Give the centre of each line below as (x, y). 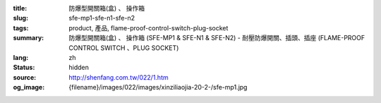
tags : (21, 28)
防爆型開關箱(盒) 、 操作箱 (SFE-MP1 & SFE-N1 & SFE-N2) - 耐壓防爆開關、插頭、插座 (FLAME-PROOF (217, 38)
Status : (24, 68)
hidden (79, 68)
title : (20, 8)
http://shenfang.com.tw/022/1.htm (119, 77)
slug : (20, 18)
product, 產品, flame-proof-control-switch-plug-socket (149, 28)
